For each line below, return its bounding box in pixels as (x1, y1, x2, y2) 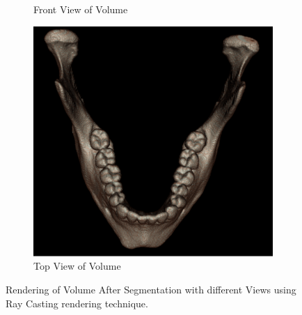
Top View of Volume (33, 259, 121, 273)
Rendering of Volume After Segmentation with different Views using (6, 282, 296, 296)
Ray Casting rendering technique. (6, 295, 148, 310)
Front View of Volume (33, 2, 128, 16)
